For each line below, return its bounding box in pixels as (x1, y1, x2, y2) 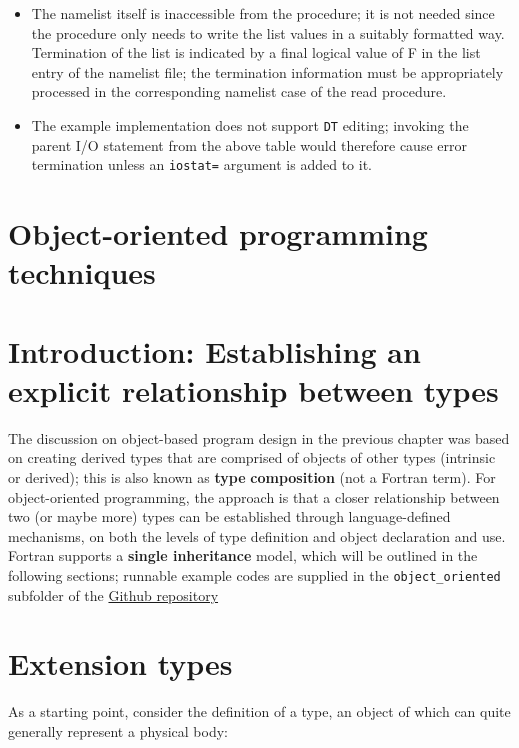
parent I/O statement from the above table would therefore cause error (31, 134, 467, 155)
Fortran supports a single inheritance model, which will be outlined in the (8, 545, 478, 566)
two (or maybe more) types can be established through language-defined (8, 506, 451, 527)
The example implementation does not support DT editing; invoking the (31, 114, 469, 135)
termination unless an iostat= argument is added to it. (31, 154, 372, 175)
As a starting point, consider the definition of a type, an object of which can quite (8, 701, 511, 722)
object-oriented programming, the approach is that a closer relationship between (8, 486, 500, 507)
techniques (8, 252, 156, 293)
